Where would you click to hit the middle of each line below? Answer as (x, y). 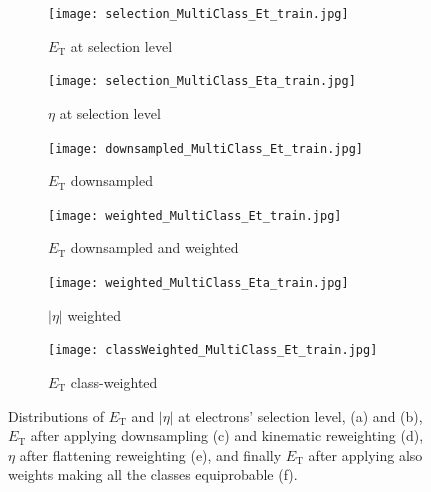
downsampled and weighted (154, 247)
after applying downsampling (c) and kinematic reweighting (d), (227, 435)
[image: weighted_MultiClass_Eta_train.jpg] (198, 283)
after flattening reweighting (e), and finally (150, 454)
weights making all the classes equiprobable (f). (153, 474)
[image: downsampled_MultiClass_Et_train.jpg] (205, 148)
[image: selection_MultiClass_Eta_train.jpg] (202, 81)
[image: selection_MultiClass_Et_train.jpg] (198, 14)
